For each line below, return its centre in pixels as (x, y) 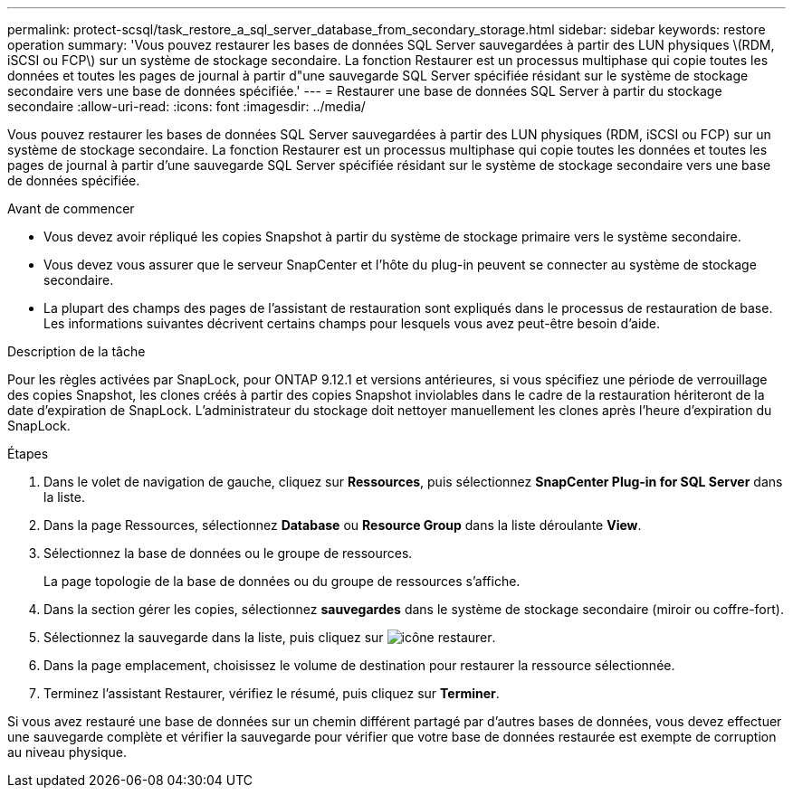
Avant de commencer (71, 208)
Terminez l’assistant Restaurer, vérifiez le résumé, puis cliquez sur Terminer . (272, 693)
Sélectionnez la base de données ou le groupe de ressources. (228, 553)
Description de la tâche (76, 351)
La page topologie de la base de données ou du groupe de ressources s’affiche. (282, 581)
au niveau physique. (67, 752)
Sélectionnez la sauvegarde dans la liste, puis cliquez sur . (270, 637)
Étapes (28, 454)
